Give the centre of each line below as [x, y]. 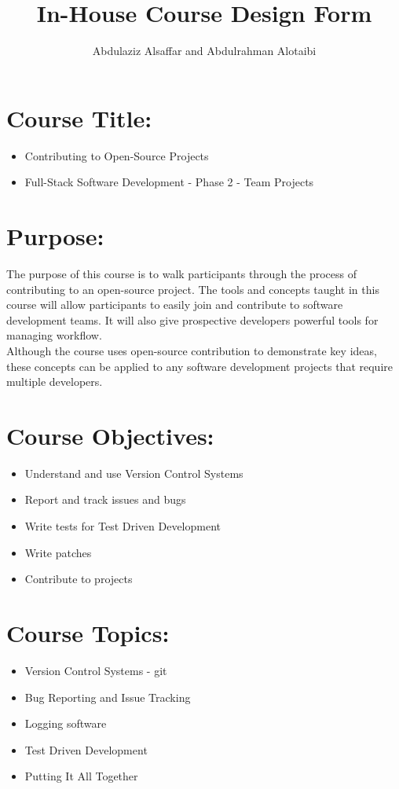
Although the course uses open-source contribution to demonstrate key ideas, [192, 350]
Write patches [58, 552]
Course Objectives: [110, 435]
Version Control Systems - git [96, 670]
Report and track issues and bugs [105, 499]
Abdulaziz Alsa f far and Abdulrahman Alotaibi [204, 51]
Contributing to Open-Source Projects [117, 155]
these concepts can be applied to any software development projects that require [199, 366]
